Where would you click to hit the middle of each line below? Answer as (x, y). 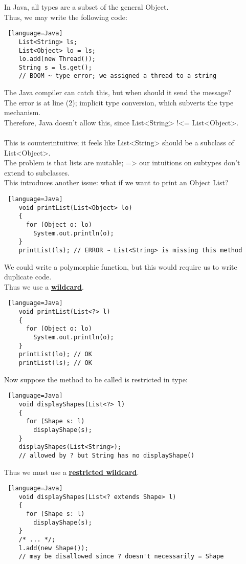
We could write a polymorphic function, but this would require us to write (121, 266)
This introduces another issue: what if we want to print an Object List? (116, 182)
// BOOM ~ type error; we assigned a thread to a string (118, 76)
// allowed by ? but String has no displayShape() (107, 455)
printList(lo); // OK (55, 354)
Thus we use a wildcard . (44, 286)
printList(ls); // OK (55, 363)
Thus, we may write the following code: (66, 17)
